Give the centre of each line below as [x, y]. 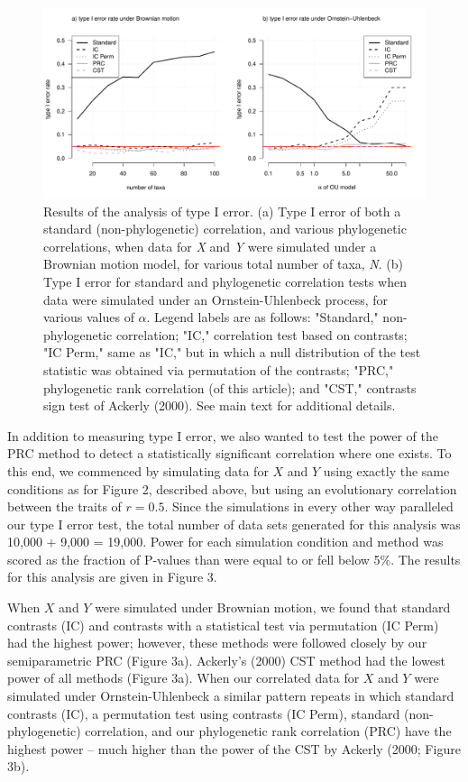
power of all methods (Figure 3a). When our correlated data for [184, 678]
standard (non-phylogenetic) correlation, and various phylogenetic [225, 229]
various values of [89, 317]
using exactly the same [386, 470]
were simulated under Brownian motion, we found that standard [273, 607]
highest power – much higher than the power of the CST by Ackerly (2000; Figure [234, 748]
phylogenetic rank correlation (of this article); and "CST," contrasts [230, 387]
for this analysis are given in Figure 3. [112, 577]
